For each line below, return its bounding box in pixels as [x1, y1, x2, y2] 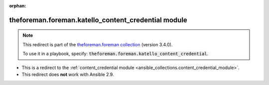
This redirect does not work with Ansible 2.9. [21, 71, 114, 77]
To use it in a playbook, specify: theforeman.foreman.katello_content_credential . [22, 51, 209, 57]
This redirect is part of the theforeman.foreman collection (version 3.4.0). [22, 41, 173, 47]
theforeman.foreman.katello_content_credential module [9, 15, 188, 24]
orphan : [9, 3, 26, 8]
